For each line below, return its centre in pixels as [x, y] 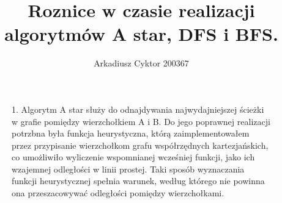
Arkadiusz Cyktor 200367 [141, 63]
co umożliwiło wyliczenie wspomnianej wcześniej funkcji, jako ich [133, 157]
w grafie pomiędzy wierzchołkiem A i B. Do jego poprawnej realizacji [141, 121]
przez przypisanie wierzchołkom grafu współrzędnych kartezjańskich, [140, 145]
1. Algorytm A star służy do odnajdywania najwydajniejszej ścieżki [138, 109]
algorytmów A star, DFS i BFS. [141, 34]
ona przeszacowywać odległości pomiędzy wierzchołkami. [118, 193]
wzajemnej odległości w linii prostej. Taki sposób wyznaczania [128, 169]
